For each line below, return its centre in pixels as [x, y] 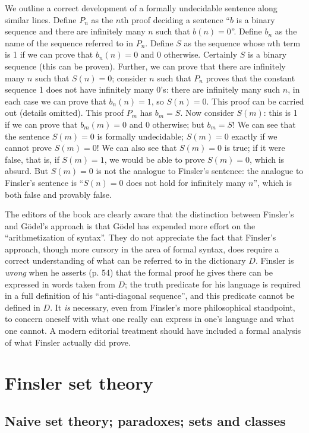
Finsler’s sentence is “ [44, 182]
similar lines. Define [41, 19]
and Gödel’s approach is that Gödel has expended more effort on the [130, 225]
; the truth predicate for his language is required [213, 284]
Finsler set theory [79, 383]
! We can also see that [137, 148]
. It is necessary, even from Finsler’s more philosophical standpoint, [173, 307]
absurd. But [27, 171]
